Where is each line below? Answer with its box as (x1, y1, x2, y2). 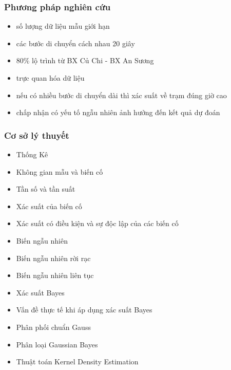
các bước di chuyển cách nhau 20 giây (16, 38, 135, 48)
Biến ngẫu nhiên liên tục (16, 270, 94, 281)
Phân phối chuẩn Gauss (16, 321, 91, 332)
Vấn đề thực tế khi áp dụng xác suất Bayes (16, 304, 152, 315)
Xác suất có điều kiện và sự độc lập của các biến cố (16, 218, 179, 229)
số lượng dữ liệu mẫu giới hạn (16, 21, 110, 31)
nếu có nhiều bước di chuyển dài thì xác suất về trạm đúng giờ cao (16, 89, 227, 100)
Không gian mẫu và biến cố (16, 166, 103, 177)
